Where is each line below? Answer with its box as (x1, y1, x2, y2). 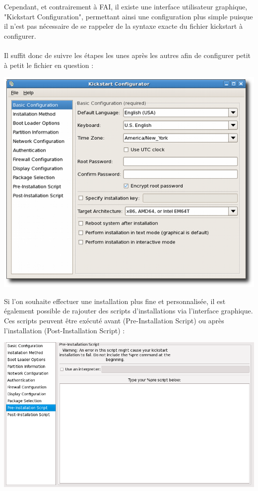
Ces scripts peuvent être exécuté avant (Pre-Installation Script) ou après (4, 315, 224, 325)
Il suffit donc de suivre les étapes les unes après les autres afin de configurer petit (4, 50, 251, 60)
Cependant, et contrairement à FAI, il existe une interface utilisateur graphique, (4, 1, 248, 11)
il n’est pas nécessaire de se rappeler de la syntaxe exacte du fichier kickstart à (4, 21, 243, 31)
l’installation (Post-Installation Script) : (4, 325, 125, 335)
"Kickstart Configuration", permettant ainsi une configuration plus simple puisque (4, 11, 253, 21)
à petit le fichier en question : (4, 60, 94, 70)
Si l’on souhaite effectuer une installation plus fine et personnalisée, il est (4, 296, 226, 306)
